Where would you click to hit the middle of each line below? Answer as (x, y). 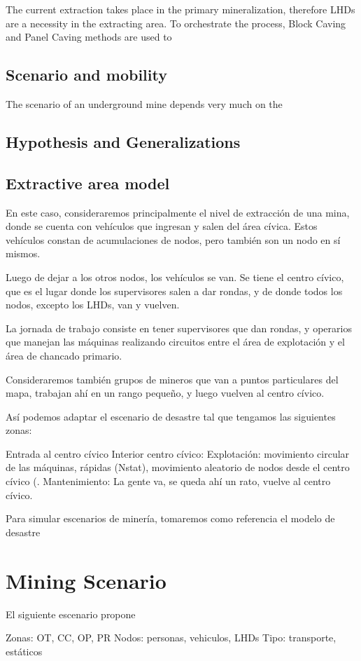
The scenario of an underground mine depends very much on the (144, 103)
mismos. (23, 253)
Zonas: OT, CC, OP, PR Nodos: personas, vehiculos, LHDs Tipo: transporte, (171, 638)
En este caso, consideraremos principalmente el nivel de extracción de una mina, (178, 212)
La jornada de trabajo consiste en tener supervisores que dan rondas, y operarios (179, 328)
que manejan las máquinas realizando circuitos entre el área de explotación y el (175, 342)
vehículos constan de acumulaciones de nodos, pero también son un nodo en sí (173, 239)
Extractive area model (88, 183)
